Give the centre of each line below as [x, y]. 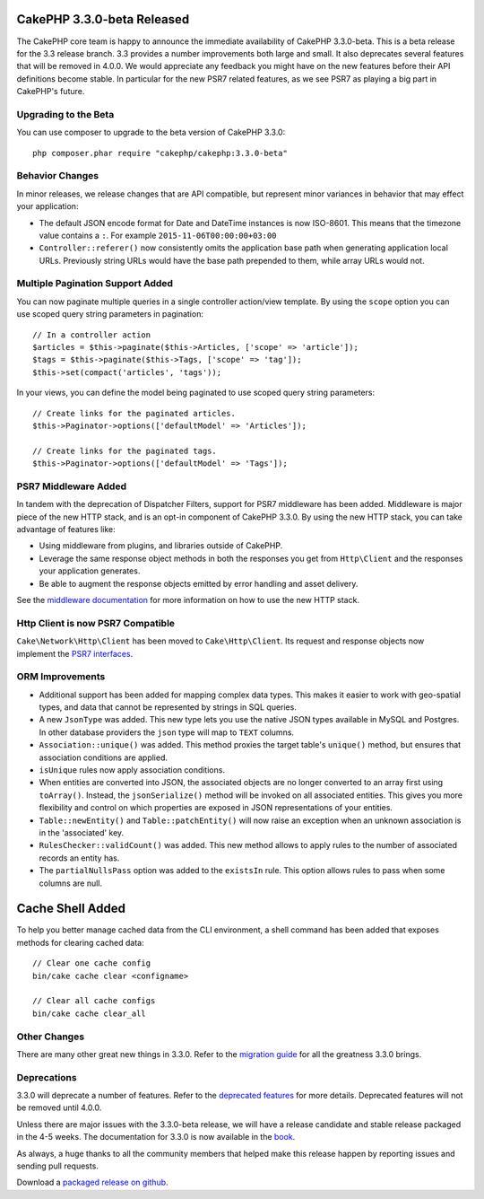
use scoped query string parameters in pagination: [110, 314]
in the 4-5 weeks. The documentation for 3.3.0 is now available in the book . [156, 1137]
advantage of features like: [66, 529]
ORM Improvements [61, 677]
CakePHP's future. [51, 92]
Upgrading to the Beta [65, 114]
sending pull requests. [57, 1166]
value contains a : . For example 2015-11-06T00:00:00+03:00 [158, 235]
